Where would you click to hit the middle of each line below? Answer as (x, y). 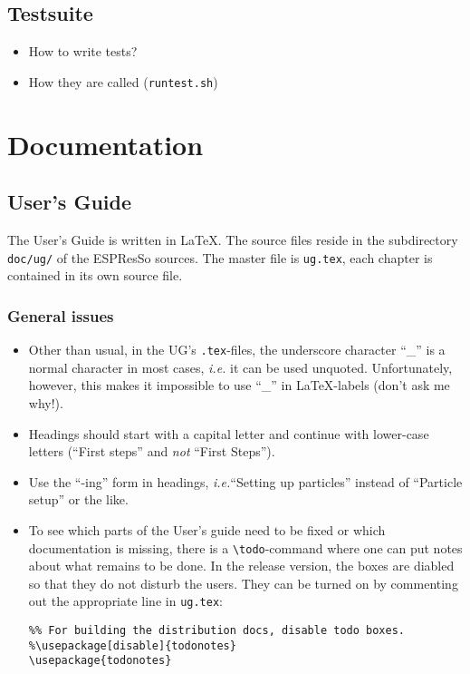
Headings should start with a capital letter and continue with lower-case (229, 433)
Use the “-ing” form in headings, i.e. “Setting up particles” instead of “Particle (245, 481)
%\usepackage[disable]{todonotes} (132, 645)
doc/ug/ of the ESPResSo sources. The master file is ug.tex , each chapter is (220, 257)
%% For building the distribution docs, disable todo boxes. (217, 630)
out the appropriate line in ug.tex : (125, 601)
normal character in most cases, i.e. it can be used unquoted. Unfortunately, (240, 367)
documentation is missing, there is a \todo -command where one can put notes (245, 547)
